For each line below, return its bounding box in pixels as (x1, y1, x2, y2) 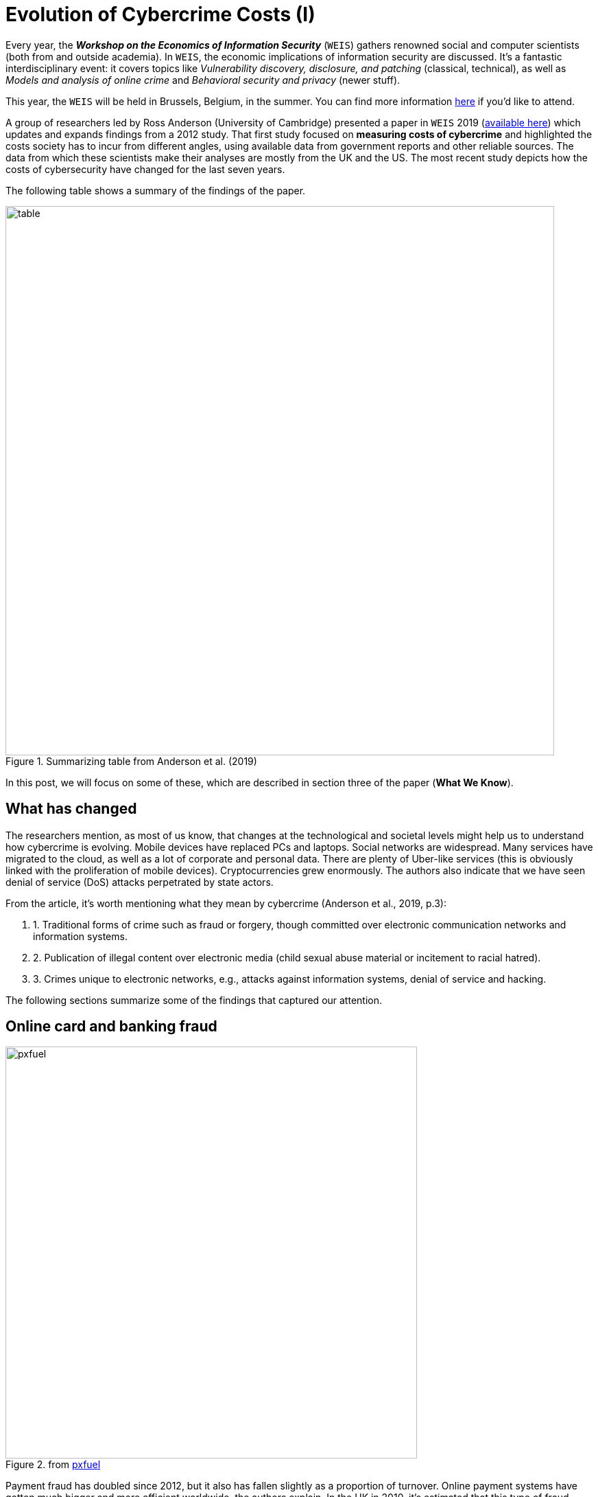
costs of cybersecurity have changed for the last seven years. (5, 163, 285, 175)
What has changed (5, 800, 137, 818)
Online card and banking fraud (5, 1018, 217, 1036)
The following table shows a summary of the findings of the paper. (5, 184, 306, 196)
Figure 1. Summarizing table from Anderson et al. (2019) (5, 755, 257, 767)
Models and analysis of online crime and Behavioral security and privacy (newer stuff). (5, 73, 400, 86)
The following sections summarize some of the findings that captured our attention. (5, 994, 382, 1006)
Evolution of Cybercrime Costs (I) (5, 3, 315, 26)
